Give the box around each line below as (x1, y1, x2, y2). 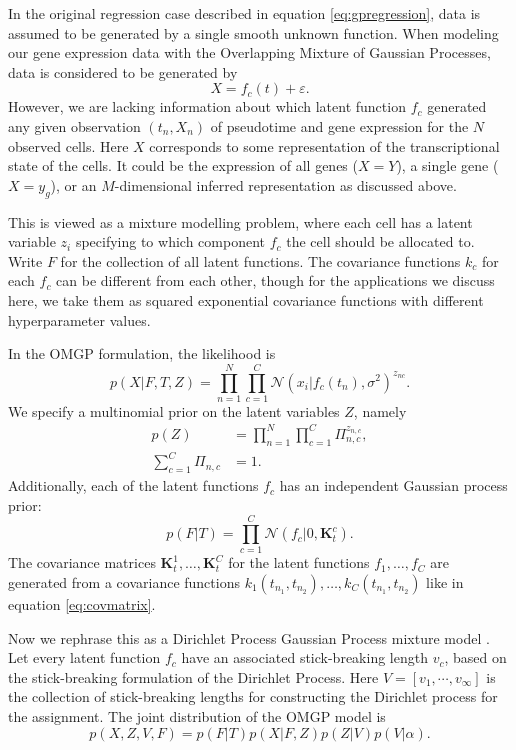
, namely (353, 400, 407, 421)
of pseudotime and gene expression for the (210, 115, 469, 136)
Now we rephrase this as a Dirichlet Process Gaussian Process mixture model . (8, 627, 490, 648)
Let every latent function (8, 647, 161, 668)
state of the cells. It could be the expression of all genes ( (8, 155, 358, 176)
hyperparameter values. (8, 309, 151, 330)
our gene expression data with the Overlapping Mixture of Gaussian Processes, (8, 42, 491, 63)
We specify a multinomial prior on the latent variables (8, 400, 340, 421)
